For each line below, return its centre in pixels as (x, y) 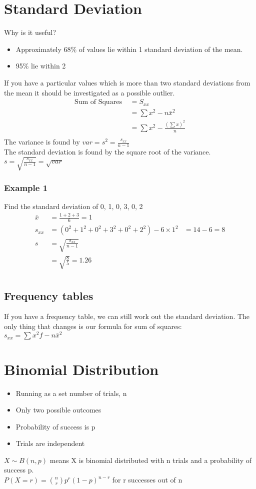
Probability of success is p (55, 426)
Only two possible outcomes (58, 410)
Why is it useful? (30, 32)
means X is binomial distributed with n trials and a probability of (150, 460)
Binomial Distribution (81, 369)
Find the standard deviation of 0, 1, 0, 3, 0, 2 (73, 206)
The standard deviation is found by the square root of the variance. (107, 151)
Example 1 (26, 187)
